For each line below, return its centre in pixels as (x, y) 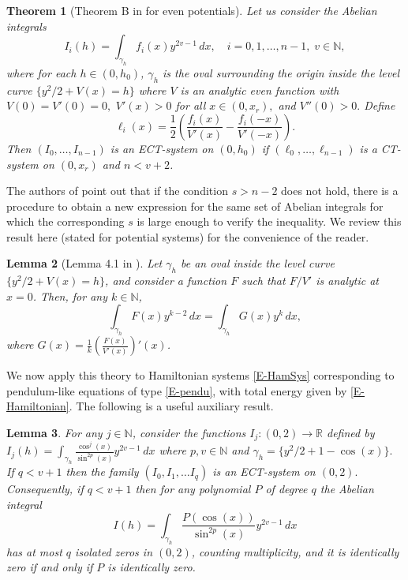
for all (191, 105)
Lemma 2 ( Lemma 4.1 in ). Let (84, 263)
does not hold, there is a (340, 191)
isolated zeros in (114, 551)
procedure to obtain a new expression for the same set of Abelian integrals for (195, 206)
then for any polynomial (193, 489)
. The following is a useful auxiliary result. (171, 406)
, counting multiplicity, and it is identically (295, 551)
